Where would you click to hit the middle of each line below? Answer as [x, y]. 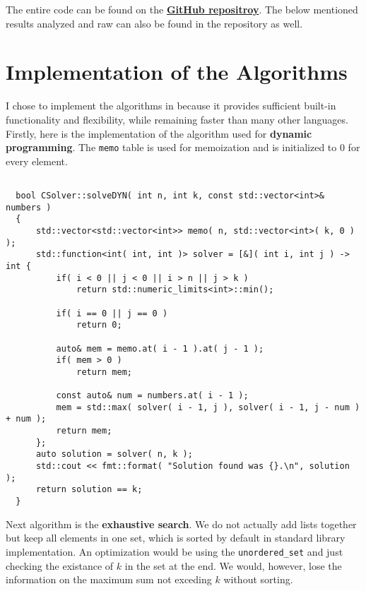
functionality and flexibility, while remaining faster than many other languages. [177, 119]
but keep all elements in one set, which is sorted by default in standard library [176, 538]
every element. [37, 161]
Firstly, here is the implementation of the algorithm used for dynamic [159, 133]
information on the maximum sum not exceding [109, 579]
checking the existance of [60, 565]
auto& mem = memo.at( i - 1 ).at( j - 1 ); [160, 348]
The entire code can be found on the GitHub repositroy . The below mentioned [182, 9]
